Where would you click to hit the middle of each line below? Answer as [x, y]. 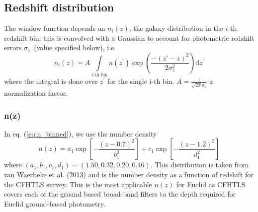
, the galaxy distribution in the [176, 28]
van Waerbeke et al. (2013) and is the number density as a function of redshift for [129, 175]
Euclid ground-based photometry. [55, 203]
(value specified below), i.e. [75, 47]
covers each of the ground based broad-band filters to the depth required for [120, 194]
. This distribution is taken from [200, 165]
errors [13, 47]
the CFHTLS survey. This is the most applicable [78, 184]
